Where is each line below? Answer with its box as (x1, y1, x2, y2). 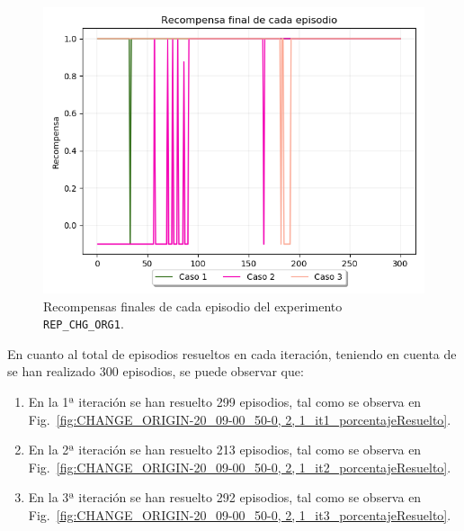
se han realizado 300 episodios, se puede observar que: (7, 362, 304, 381)
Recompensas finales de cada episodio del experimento (43, 296, 343, 315)
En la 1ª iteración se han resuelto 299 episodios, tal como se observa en (28, 392, 422, 411)
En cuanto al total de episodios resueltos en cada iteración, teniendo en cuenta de (7, 344, 457, 363)
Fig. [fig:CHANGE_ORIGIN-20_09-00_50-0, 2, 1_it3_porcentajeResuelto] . (28, 506, 451, 524)
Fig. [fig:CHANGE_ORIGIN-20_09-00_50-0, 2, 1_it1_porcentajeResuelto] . (28, 409, 451, 428)
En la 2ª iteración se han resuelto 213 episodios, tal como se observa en (28, 440, 422, 459)
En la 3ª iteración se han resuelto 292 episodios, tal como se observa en (28, 488, 422, 507)
